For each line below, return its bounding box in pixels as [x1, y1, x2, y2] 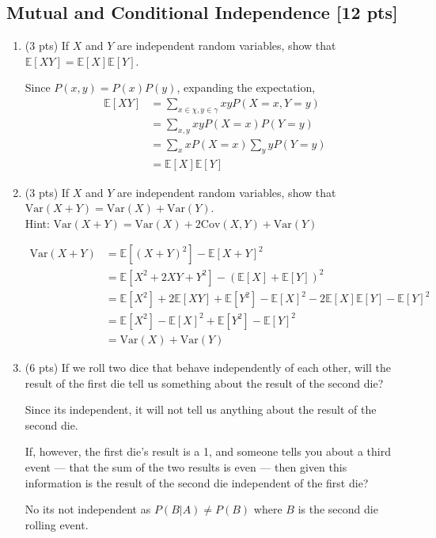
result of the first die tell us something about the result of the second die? [25, 374, 384, 391]
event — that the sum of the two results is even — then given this [25, 458, 347, 475]
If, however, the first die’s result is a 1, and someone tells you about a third [25, 443, 392, 460]
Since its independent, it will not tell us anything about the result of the [25, 401, 377, 418]
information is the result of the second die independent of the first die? [25, 474, 369, 491]
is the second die [298, 501, 378, 517]
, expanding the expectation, [176, 79, 316, 96]
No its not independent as [25, 501, 151, 517]
